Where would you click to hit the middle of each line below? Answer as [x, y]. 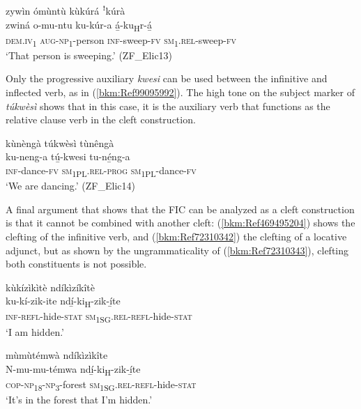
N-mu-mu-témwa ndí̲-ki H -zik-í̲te [73, 369]
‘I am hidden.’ [35, 331]
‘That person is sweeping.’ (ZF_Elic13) [89, 55]
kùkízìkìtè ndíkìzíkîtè [50, 287]
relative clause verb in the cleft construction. [101, 119]
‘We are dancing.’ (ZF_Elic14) [70, 186]
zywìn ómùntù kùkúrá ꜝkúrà [66, 10]
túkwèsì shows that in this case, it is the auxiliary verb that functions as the [168, 106]
